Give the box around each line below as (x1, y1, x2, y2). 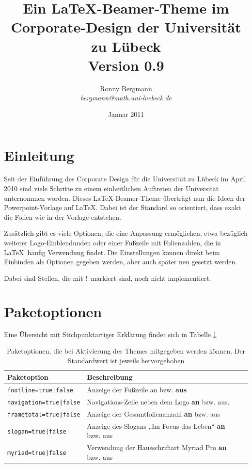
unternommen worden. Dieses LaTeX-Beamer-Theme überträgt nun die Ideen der (4, 193, 246, 203)
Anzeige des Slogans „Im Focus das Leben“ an (87, 420, 225, 431)
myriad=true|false (7, 450, 66, 457)
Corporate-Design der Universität (11, 17, 241, 37)
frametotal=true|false (7, 411, 80, 418)
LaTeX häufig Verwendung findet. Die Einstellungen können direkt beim (4, 247, 220, 257)
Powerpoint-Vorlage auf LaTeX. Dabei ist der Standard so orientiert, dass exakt (4, 202, 241, 212)
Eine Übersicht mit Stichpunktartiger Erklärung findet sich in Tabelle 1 (4, 329, 217, 339)
